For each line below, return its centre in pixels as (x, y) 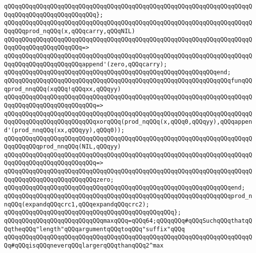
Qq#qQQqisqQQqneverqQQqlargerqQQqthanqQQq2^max (84, 246)
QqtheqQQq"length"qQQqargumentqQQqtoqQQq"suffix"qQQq (95, 229)
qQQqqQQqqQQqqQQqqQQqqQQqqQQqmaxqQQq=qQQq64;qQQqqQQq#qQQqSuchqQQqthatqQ (128, 221)
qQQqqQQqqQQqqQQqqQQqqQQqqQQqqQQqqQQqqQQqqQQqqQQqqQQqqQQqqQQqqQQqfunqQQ (128, 80)
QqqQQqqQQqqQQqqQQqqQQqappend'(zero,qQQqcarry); (86, 64)
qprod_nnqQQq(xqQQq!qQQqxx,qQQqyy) (63, 89)
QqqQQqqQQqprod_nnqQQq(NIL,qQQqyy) (63, 147)
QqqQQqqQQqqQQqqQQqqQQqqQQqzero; (59, 179)
